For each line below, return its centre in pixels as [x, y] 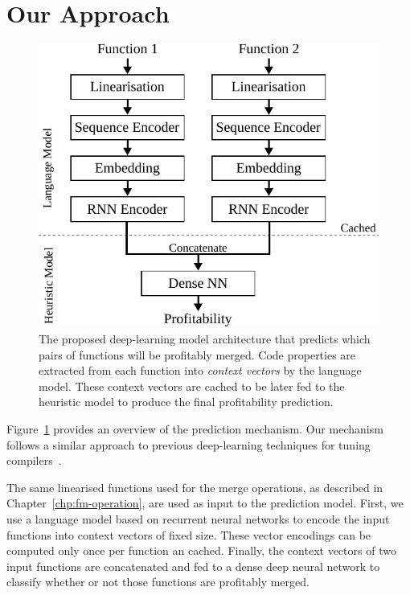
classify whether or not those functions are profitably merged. [158, 582]
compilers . [34, 460]
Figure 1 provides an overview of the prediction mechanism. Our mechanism [195, 428]
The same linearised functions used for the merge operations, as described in [195, 487]
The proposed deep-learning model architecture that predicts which [205, 338]
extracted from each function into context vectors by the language [200, 370]
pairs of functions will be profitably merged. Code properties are [197, 354]
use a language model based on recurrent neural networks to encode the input [198, 518]
